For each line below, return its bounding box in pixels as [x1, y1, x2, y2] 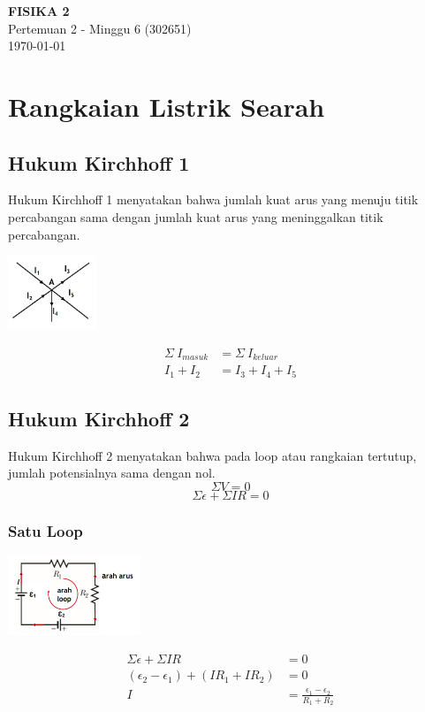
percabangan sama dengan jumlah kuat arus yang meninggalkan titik [8, 207, 383, 226]
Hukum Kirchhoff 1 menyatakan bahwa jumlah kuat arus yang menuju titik [8, 190, 419, 209]
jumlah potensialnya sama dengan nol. [8, 463, 216, 482]
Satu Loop [8, 519, 83, 541]
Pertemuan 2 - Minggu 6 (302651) [8, 19, 192, 37]
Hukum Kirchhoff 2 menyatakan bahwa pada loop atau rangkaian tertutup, [8, 446, 417, 464]
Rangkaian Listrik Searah [8, 88, 325, 124]
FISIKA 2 [8, 2, 70, 19]
